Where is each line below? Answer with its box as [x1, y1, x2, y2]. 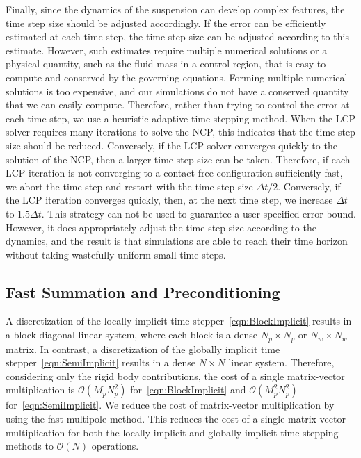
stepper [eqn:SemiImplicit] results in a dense [6, 355, 196, 370]
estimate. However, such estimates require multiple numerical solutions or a [6, 42, 328, 57]
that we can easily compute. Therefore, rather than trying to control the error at [6, 97, 350, 112]
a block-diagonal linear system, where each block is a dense [6, 327, 258, 342]
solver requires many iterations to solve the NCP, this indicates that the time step [6, 124, 355, 139]
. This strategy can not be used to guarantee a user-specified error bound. [41, 206, 356, 220]
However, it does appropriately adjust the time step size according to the [6, 220, 316, 234]
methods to [6, 439, 54, 453]
